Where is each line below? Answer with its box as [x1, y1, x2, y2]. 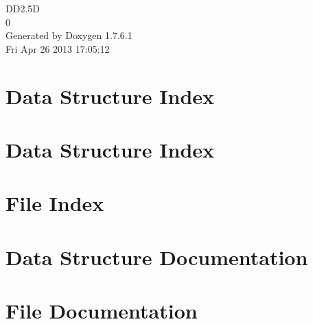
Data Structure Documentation [5, 242, 308, 271]
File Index [5, 189, 104, 217]
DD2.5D [5, 1, 40, 15]
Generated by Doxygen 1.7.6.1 [5, 28, 132, 42]
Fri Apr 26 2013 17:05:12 [5, 41, 110, 55]
